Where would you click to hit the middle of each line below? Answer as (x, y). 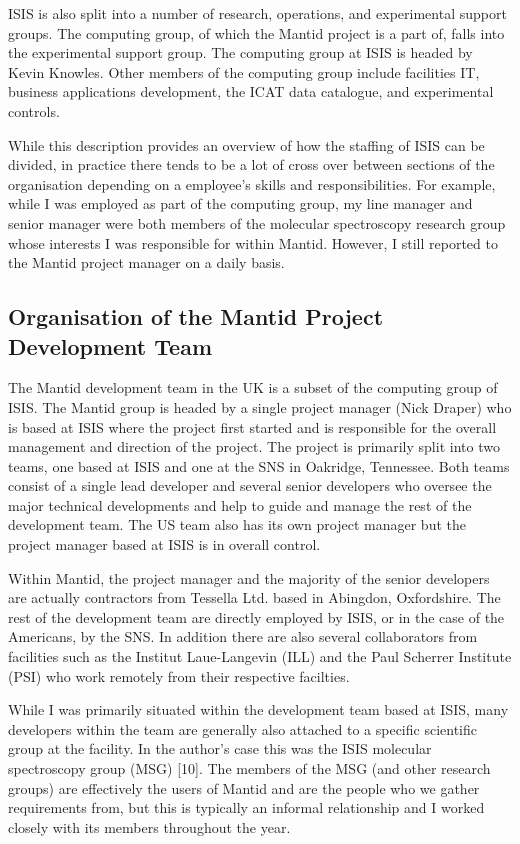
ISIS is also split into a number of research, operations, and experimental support (257, 13)
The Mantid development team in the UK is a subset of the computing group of (253, 387)
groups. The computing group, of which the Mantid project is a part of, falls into (256, 32)
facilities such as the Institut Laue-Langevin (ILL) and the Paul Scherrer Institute (260, 656)
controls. (34, 110)
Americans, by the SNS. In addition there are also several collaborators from (243, 636)
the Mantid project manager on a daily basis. (146, 262)
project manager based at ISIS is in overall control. (164, 544)
